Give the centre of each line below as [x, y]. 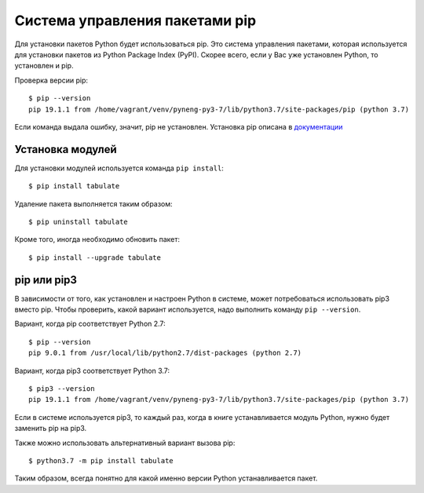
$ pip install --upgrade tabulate [95, 257]
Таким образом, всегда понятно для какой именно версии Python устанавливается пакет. [166, 478]
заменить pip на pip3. [51, 429]
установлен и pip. [44, 66]
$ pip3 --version [62, 389]
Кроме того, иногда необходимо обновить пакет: [97, 239]
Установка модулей [66, 149]
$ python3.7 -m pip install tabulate [101, 460]
